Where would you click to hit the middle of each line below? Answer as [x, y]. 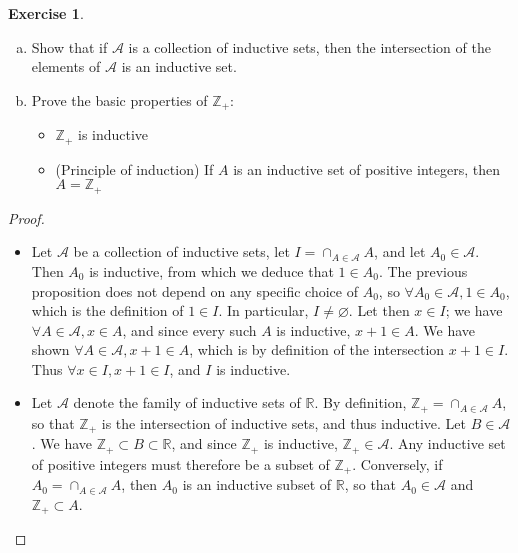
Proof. [26, 217]
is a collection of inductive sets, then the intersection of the [309, 46]
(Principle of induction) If [134, 168]
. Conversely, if [397, 463]
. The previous [423, 270]
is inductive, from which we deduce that [211, 270]
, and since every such [189, 329]
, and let [400, 251]
